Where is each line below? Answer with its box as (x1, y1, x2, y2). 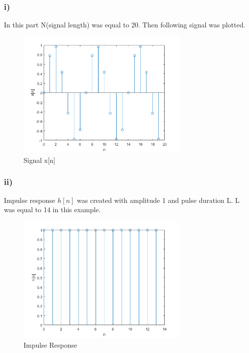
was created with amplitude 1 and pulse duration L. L (76, 195, 240, 205)
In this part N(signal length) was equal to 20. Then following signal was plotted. (4, 20, 246, 30)
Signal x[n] (24, 154, 55, 165)
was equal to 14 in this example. (4, 204, 101, 215)
